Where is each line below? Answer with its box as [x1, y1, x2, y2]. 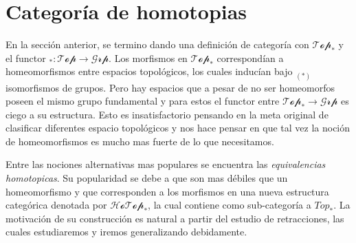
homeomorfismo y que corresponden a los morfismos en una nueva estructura [5, 184, 329, 198]
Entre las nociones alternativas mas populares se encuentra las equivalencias [5, 157, 326, 171]
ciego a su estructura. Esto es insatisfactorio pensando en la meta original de [5, 107, 329, 121]
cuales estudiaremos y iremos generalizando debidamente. [5, 224, 247, 239]
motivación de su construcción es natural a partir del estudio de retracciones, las [5, 211, 344, 225]
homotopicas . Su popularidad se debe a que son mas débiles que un [5, 171, 288, 185]
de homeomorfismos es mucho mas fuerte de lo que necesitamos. [5, 134, 274, 148]
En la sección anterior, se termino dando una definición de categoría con [5, 37, 309, 52]
